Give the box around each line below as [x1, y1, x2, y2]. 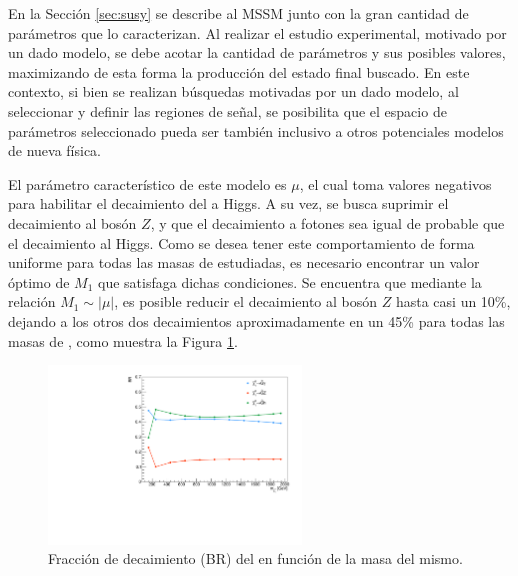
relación [8, 291, 56, 312]
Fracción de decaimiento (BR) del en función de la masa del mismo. [48, 548, 463, 569]
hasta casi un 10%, [395, 291, 511, 312]
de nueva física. [8, 140, 102, 161]
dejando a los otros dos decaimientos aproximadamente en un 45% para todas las [8, 310, 505, 331]
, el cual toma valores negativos [299, 173, 492, 194]
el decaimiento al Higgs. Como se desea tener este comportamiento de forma [8, 232, 475, 253]
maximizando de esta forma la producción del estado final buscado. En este [8, 61, 470, 82]
